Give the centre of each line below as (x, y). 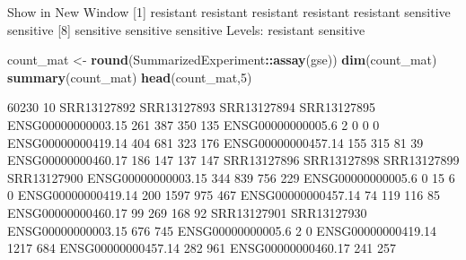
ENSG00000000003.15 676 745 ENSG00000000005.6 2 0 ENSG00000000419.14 (222, 230)
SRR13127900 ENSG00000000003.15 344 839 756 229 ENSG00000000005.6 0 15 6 (231, 177)
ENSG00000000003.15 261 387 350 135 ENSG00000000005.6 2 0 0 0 (193, 124)
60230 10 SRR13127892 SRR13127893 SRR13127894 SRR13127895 (191, 107)
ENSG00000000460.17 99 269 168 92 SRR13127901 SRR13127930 (187, 212)
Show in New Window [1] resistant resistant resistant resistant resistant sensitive (229, 12)
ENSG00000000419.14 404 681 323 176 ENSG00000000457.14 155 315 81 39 (215, 142)
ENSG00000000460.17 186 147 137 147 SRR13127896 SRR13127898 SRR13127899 (233, 160)
